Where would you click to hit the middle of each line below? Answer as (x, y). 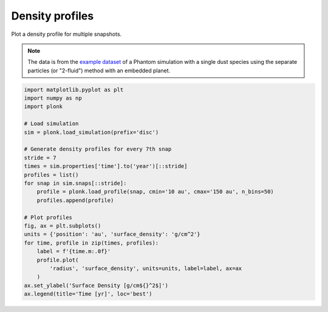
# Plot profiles (48, 217)
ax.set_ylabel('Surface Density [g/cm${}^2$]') (96, 285)
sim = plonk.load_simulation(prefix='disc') (91, 132)
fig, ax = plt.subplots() (63, 226)
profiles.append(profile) (75, 200)
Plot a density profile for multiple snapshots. (67, 34)
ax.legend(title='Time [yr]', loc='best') (88, 294)
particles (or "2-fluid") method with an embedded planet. (99, 71)
